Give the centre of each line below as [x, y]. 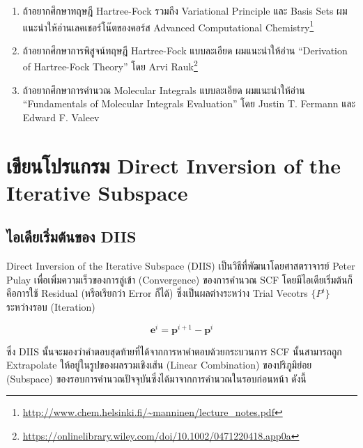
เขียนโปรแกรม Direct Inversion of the [173, 165]
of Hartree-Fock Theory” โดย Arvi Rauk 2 [110, 65]
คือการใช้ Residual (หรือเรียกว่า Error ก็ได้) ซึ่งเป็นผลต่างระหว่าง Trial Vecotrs [157, 293]
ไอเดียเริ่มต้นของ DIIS [71, 237]
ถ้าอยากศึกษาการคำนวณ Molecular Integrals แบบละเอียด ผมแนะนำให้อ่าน [164, 90]
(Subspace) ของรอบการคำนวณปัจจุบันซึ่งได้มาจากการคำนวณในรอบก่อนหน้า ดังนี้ [156, 378]
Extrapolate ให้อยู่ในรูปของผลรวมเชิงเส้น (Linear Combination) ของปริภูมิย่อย [159, 365]
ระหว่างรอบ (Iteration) [51, 307]
